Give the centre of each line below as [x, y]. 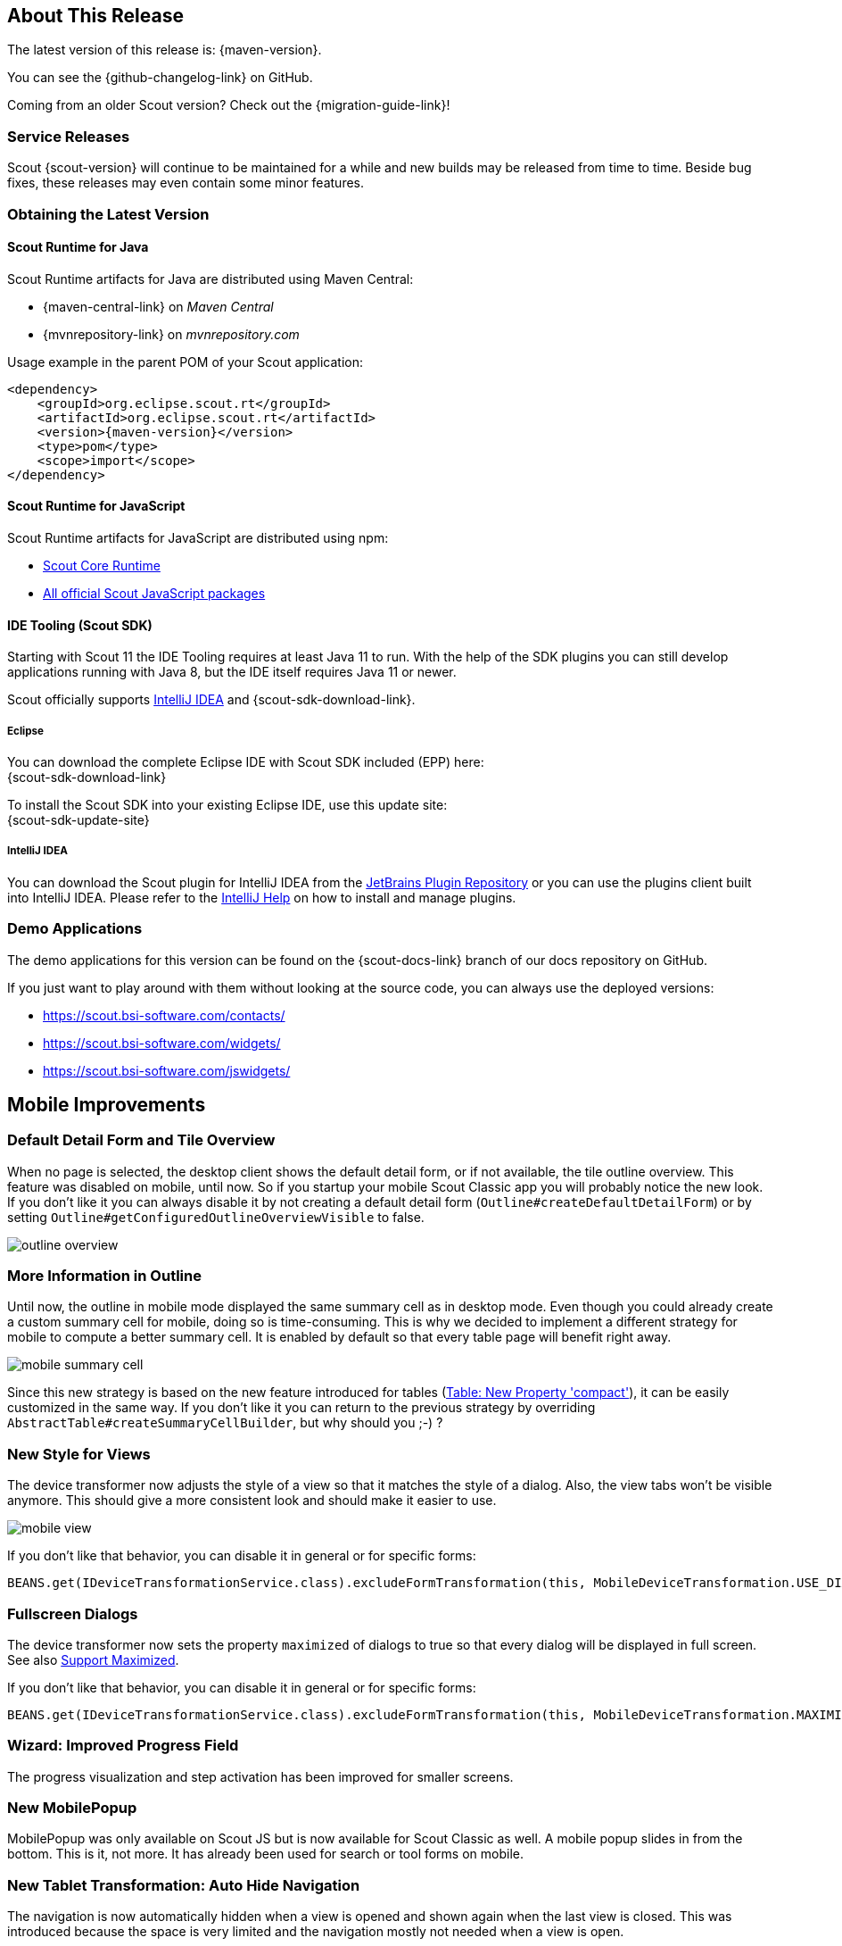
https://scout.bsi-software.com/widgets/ [162, 1043]
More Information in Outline [104, 1276]
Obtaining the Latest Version [108, 214]
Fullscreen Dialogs [73, 1613]
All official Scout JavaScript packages [154, 593]
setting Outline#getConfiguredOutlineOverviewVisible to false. [216, 1217]
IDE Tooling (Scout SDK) [80, 625]
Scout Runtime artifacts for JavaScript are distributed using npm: [198, 537]
